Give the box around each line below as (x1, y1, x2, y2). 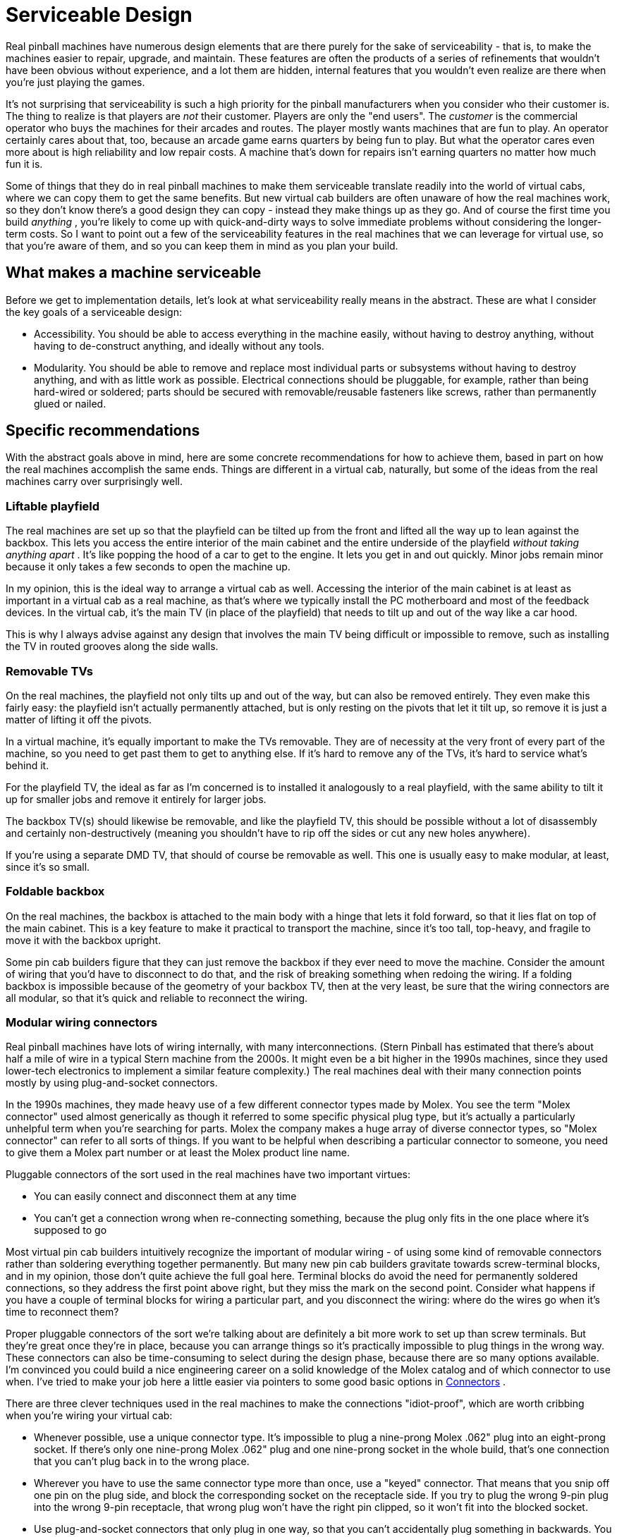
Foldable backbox (6, 884, 105, 899)
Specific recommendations (6, 422, 200, 440)
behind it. (6, 759, 49, 771)
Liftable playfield (6, 498, 100, 513)
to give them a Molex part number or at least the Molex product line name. (6, 1146, 350, 1159)
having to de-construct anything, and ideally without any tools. (34, 339, 324, 352)
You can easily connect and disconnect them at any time (34, 1190, 297, 1203)
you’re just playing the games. (6, 75, 145, 88)
